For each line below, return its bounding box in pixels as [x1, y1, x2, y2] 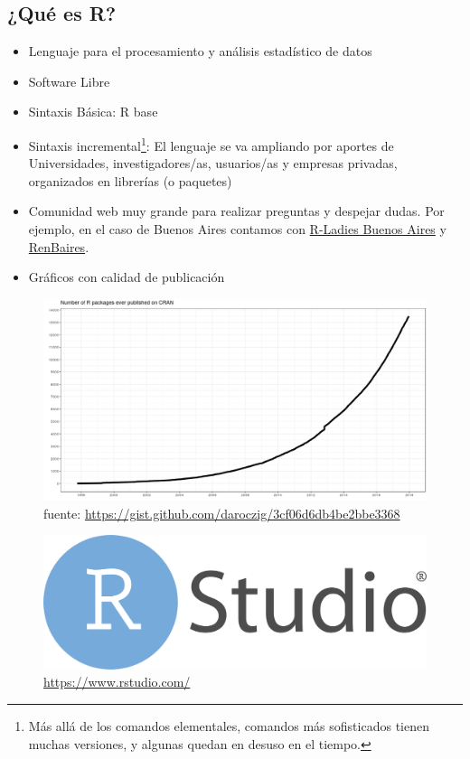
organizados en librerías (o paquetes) [28, 171, 232, 190]
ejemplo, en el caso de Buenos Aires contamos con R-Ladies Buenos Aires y [28, 220, 446, 239]
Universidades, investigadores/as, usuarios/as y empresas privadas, [28, 154, 398, 173]
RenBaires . [28, 237, 89, 256]
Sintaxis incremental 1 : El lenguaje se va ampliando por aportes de [28, 133, 394, 155]
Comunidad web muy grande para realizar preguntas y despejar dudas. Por [28, 201, 445, 220]
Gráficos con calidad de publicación [28, 267, 225, 286]
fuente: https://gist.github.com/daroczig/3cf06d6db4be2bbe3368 [43, 503, 400, 522]
